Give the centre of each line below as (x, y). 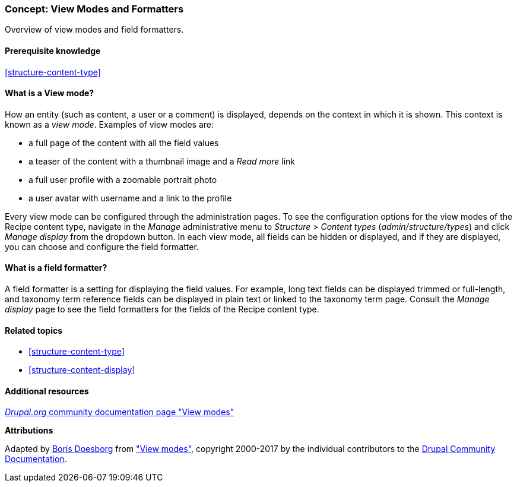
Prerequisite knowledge (53, 50)
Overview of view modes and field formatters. (94, 30)
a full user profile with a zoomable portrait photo (123, 179)
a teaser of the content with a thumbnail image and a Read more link (162, 161)
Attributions (29, 431)
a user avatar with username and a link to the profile (130, 198)
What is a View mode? (50, 93)
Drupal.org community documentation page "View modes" (120, 412)
